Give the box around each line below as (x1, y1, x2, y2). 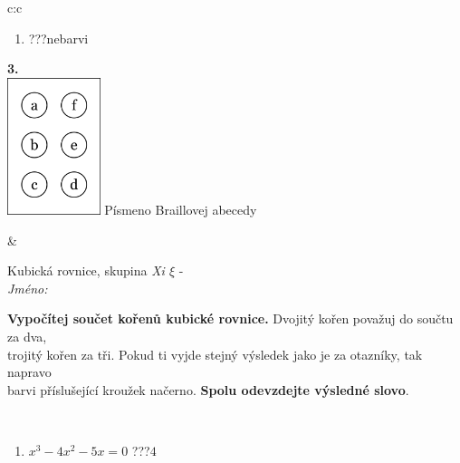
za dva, (7, 326, 47, 345)
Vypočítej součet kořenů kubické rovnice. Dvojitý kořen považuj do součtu (7, 309, 454, 328)
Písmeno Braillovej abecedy (104, 199, 257, 218)
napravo (7, 362, 52, 381)
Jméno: (7, 278, 48, 297)
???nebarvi (28, 28, 89, 47)
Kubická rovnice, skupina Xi (7, 261, 165, 280)
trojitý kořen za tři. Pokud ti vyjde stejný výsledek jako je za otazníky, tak (7, 344, 423, 363)
